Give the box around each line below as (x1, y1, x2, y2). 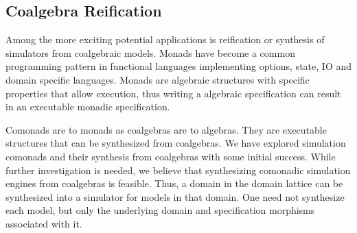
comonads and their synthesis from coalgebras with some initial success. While (5, 149, 336, 163)
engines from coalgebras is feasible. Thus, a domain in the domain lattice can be (5, 176, 343, 191)
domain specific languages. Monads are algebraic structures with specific (5, 72, 310, 86)
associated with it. (5, 216, 82, 230)
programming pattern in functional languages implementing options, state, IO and (5, 59, 352, 73)
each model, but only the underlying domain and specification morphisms (5, 203, 315, 217)
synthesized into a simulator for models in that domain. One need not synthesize (5, 189, 345, 204)
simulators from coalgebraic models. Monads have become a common (5, 45, 295, 60)
